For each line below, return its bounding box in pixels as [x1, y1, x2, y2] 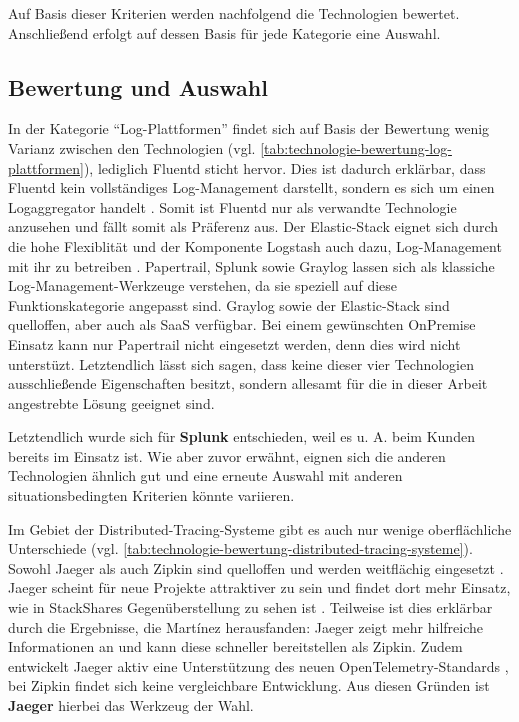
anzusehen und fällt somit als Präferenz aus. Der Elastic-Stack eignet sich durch [8, 216, 499, 237]
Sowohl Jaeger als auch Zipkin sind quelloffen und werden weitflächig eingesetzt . [8, 557, 504, 578]
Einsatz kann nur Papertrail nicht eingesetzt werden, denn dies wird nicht [8, 333, 461, 354]
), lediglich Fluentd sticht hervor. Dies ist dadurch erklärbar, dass [83, 157, 486, 178]
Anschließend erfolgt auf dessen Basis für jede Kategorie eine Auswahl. [8, 22, 441, 43]
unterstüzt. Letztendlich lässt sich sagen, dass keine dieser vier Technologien [8, 353, 474, 374]
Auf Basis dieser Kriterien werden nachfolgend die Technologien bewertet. [8, 3, 460, 23]
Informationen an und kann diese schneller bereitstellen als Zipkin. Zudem [8, 636, 463, 657]
